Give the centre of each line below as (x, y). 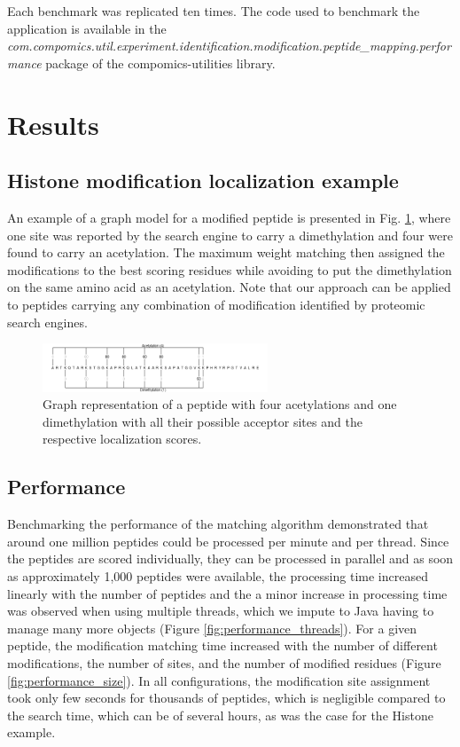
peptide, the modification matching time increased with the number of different (222, 645)
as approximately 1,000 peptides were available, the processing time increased (218, 575)
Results (53, 124)
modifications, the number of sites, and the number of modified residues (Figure (224, 662)
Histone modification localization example (203, 181)
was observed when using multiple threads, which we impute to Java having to (221, 611)
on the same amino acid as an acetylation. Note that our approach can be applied (229, 287)
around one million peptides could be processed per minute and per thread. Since (228, 541)
